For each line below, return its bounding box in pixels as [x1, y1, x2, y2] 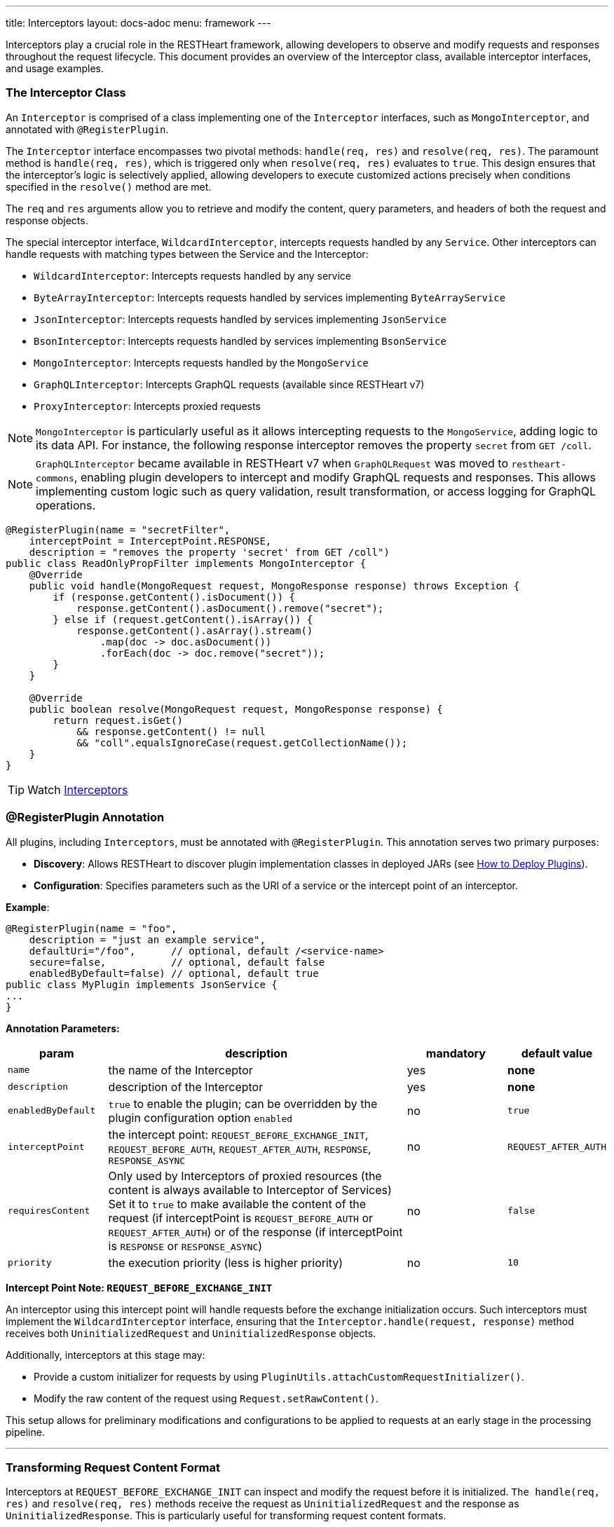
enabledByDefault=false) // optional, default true [29, 967, 319, 979]
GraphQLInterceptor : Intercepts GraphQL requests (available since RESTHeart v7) [34, 378, 425, 390]
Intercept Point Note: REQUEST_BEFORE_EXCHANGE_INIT [6, 1281, 273, 1294]
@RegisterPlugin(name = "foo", [6, 922, 177, 934]
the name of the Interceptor [108, 1062, 253, 1077]
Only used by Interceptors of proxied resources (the [108, 1168, 382, 1183]
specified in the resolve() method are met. [6, 180, 212, 193]
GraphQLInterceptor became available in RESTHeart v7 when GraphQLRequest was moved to [36, 456, 508, 470]
